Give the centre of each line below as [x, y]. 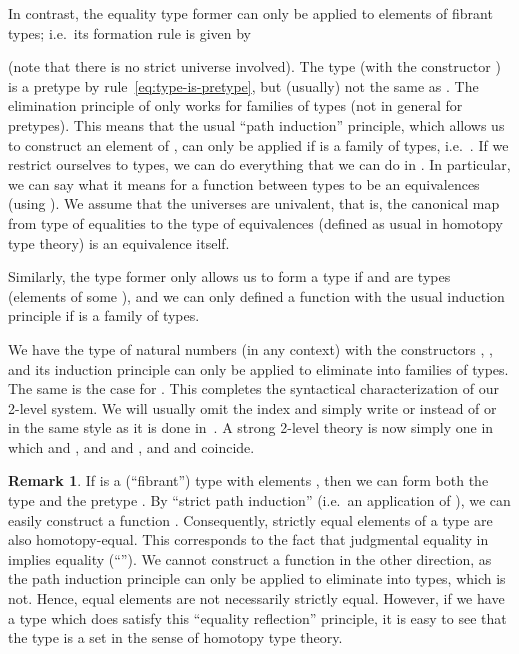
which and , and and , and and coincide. [131, 446]
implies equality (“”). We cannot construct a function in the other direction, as [250, 558]
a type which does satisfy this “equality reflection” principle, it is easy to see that [257, 617]
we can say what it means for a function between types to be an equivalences [244, 183]
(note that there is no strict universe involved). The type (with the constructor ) [254, 66]
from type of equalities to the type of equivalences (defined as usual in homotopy [256, 222]
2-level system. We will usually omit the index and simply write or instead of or [252, 407]
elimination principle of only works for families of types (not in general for [235, 105]
